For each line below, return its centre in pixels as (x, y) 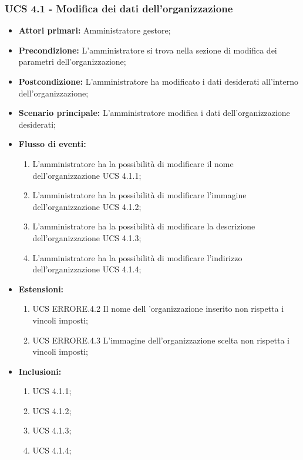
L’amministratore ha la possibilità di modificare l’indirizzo (137, 257)
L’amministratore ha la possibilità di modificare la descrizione (144, 226)
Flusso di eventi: (52, 144)
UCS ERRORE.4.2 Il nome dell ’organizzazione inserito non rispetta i (158, 309)
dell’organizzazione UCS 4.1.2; (87, 206)
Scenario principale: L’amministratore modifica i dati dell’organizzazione (154, 113)
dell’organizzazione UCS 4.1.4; (87, 269)
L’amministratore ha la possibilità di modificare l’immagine (139, 195)
